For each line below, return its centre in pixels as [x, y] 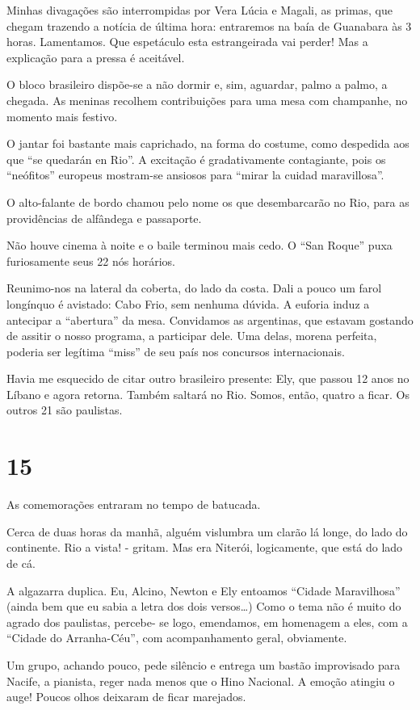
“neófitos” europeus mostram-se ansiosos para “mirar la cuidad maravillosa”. [195, 175]
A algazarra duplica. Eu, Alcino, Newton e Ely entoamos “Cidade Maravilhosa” [204, 590]
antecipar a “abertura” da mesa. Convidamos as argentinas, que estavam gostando [210, 319]
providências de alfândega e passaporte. [104, 218]
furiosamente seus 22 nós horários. [91, 260]
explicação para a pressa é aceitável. [96, 57]
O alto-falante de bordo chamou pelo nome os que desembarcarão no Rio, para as [208, 202]
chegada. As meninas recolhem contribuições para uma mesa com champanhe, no [207, 100]
